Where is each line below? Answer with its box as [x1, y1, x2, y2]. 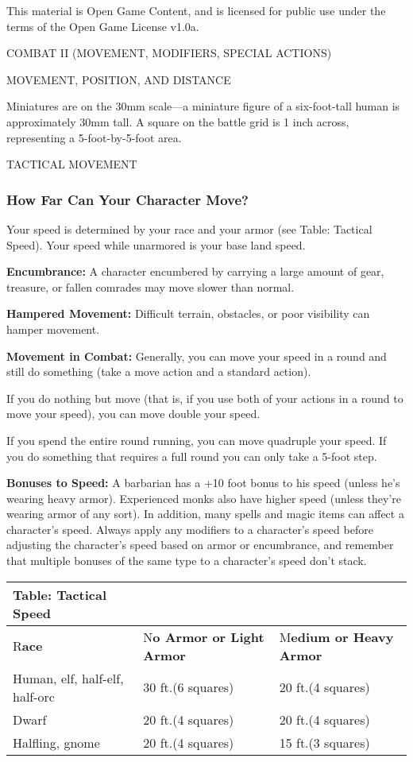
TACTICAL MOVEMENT [6, 156, 137, 172]
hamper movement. [6, 320, 100, 337]
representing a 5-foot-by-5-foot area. [6, 129, 182, 145]
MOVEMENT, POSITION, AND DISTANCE [6, 71, 231, 87]
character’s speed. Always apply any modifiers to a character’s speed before [6, 520, 373, 537]
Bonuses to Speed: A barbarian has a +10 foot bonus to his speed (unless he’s [6, 474, 400, 491]
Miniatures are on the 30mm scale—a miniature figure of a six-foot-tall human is [6, 98, 400, 114]
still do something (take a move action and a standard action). [6, 363, 311, 380]
